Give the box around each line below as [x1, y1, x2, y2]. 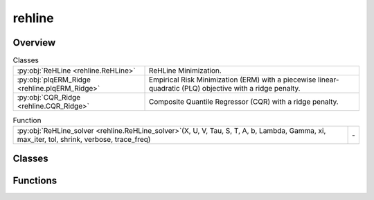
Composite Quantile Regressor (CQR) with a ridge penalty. [149, 97, 339, 107]
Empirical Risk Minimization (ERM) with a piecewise [149, 75, 317, 84]
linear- [317, 75, 339, 84]
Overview [12, 37, 56, 48]
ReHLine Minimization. [149, 66, 222, 75]
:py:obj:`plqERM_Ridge [17, 75, 91, 84]
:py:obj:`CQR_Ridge [17, 93, 81, 102]
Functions [12, 175, 57, 187]
